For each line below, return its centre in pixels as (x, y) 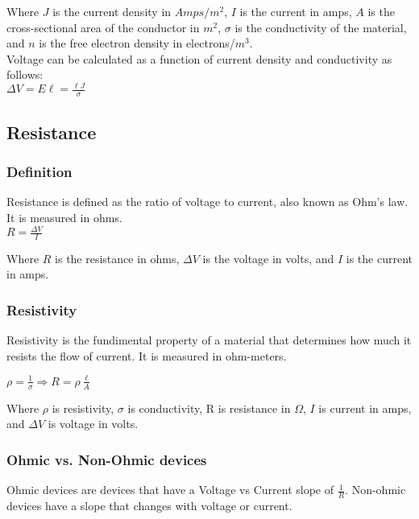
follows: (25, 74)
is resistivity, (83, 408)
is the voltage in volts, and (268, 258)
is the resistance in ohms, (117, 258)
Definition (39, 172)
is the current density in (112, 11)
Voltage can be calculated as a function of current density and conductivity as (199, 58)
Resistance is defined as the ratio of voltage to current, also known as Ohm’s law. (207, 202)
